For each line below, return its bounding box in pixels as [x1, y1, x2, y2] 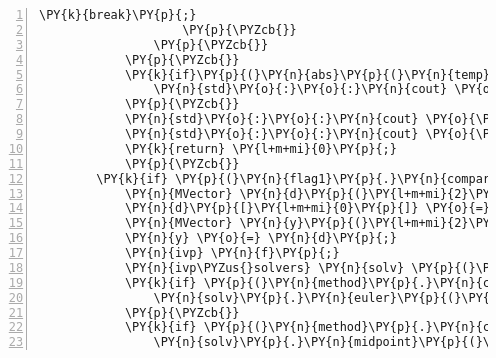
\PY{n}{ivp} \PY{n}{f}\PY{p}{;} [124, 246, 340, 260]
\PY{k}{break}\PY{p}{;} [39, 8, 197, 22]
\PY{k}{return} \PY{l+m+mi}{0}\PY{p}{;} [124, 141, 397, 156]
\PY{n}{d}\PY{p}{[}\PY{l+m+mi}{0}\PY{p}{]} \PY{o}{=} [124, 201, 491, 216]
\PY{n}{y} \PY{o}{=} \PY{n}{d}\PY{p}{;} [124, 231, 397, 246]
